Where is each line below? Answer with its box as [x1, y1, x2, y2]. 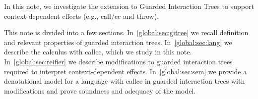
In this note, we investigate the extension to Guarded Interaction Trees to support [4, 1, 254, 11]
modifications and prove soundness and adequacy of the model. [4, 85, 196, 96]
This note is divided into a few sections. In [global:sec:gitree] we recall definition [4, 27, 249, 38]
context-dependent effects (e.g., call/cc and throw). [4, 10, 159, 21]
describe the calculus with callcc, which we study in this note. [4, 47, 192, 57]
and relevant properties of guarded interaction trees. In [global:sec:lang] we [4, 37, 232, 47]
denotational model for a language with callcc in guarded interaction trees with [4, 76, 245, 86]
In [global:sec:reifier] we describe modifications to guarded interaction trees [4, 56, 233, 66]
